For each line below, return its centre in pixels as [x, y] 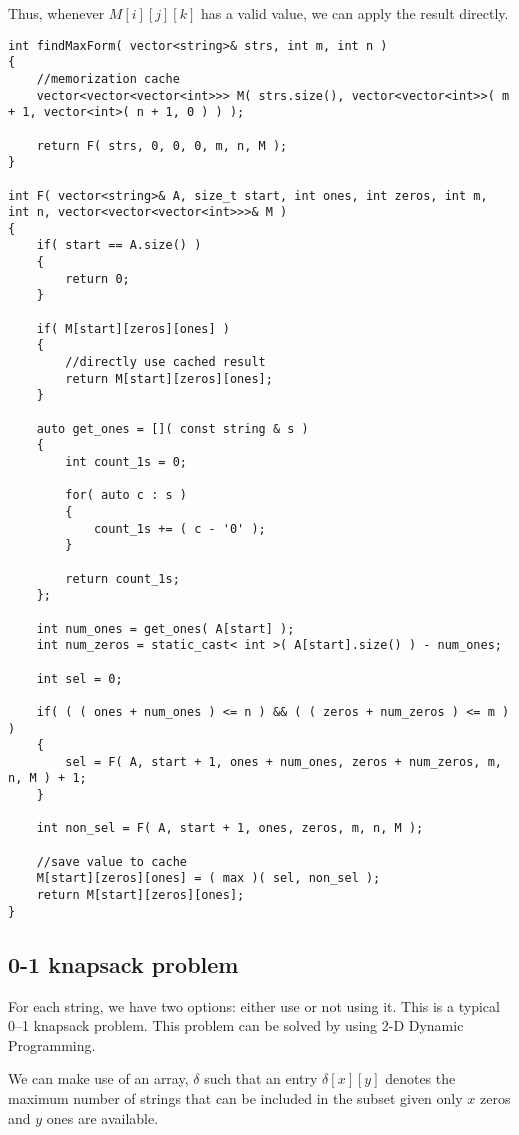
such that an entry [261, 1078]
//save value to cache [111, 861]
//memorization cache [108, 78]
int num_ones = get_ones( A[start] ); [165, 628]
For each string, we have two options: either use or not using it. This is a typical [254, 1005]
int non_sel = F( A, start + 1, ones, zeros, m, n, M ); [230, 828]
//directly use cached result [165, 362]
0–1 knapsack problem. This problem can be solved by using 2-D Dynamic [236, 1025]
